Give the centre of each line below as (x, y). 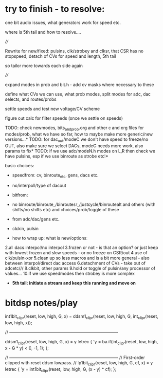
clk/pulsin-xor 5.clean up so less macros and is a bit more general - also (77, 258)
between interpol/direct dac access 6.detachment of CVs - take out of (75, 263)
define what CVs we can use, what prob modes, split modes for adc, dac (78, 94)
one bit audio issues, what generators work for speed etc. (63, 22)
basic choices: (19, 165)
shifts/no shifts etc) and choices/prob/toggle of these (65, 210)
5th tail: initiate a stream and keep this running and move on (74, 283)
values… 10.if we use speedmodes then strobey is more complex (70, 274)
